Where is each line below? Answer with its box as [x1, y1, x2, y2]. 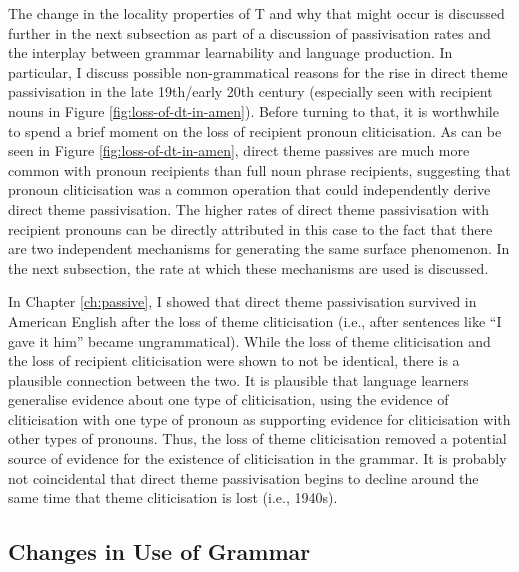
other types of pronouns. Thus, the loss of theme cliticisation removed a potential [8, 428, 507, 449]
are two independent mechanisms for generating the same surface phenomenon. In [8, 238, 510, 259]
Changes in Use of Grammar [8, 536, 311, 567]
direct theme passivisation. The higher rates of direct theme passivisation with [8, 198, 489, 219]
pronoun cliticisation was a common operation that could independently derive [8, 179, 491, 200]
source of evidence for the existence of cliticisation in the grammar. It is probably [8, 448, 507, 469]
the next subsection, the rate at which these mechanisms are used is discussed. [8, 257, 489, 278]
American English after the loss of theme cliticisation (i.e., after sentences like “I [8, 310, 502, 331]
